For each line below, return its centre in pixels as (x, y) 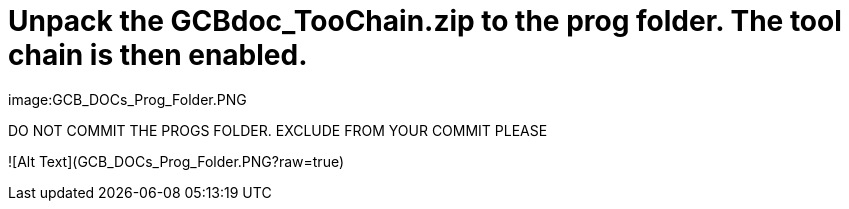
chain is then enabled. (158, 55)
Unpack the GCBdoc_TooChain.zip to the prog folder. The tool (425, 21)
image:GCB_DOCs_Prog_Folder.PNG (127, 99)
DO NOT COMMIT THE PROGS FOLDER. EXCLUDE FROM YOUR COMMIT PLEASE (278, 130)
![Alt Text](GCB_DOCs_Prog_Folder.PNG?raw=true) (176, 161)
